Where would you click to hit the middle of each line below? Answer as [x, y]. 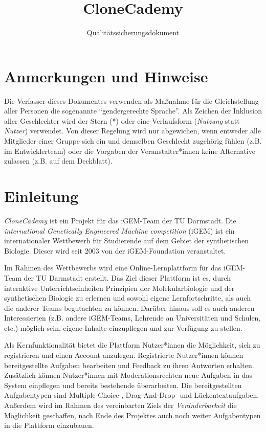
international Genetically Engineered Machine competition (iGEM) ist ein [119, 230]
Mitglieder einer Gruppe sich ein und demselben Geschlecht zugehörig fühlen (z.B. [133, 141]
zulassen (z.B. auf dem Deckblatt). [58, 161]
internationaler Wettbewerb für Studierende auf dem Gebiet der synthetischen [127, 241]
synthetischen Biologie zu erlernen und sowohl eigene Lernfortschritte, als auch [128, 298]
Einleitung [41, 196]
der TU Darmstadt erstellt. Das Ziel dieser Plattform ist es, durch [127, 277]
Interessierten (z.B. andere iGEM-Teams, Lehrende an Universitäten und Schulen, [132, 318]
